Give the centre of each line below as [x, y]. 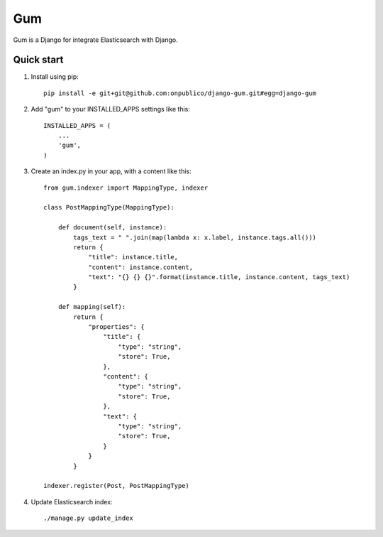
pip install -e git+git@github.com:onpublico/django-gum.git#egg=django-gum [180, 93]
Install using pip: [55, 77]
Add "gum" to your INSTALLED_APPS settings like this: [111, 109]
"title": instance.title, [133, 257]
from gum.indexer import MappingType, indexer [126, 188]
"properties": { [116, 327]
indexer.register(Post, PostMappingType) [116, 486]
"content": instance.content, [141, 267]
